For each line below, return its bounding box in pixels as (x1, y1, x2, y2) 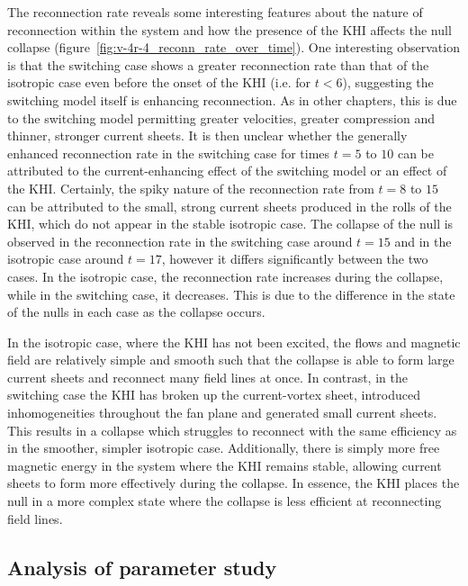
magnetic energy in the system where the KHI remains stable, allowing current (7, 455, 442, 474)
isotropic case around (7, 249, 124, 268)
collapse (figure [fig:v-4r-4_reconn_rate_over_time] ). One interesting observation (7, 38, 460, 57)
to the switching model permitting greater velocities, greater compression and (7, 108, 435, 127)
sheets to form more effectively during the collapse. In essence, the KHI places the (7, 473, 460, 492)
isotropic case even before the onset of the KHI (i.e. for (7, 73, 311, 92)
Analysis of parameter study (7, 553, 277, 581)
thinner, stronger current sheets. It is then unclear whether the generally (7, 126, 408, 145)
